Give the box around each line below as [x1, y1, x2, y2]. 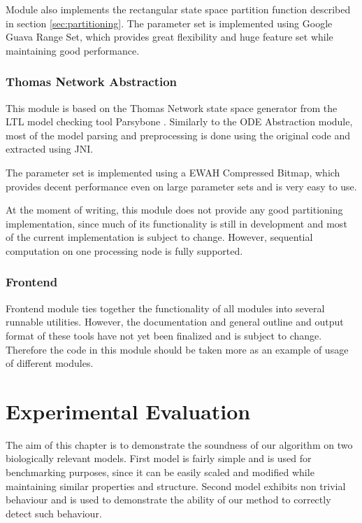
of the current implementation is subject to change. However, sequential [6, 230, 313, 244]
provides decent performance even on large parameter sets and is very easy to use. [6, 179, 357, 193]
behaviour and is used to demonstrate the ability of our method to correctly [6, 492, 331, 507]
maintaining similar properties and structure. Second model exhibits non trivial [6, 478, 346, 493]
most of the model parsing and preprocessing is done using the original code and [6, 127, 350, 142]
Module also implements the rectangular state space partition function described [6, 2, 351, 16]
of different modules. [6, 356, 94, 370]
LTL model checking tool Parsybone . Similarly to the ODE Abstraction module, [6, 114, 353, 129]
